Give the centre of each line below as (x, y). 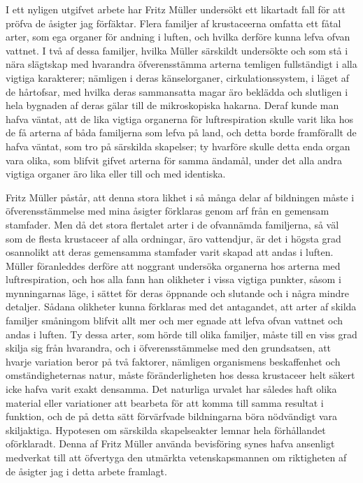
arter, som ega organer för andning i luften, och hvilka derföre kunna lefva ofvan (178, 37)
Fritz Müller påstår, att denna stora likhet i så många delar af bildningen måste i (180, 197)
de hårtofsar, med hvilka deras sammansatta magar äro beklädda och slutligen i (177, 91)
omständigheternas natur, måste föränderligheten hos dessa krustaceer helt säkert (180, 375)
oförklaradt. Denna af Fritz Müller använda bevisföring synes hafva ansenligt (170, 444)
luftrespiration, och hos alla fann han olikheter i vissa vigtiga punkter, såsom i (173, 279)
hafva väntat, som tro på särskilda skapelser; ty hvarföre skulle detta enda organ (178, 146)
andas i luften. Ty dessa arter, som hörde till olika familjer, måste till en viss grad (181, 334)
